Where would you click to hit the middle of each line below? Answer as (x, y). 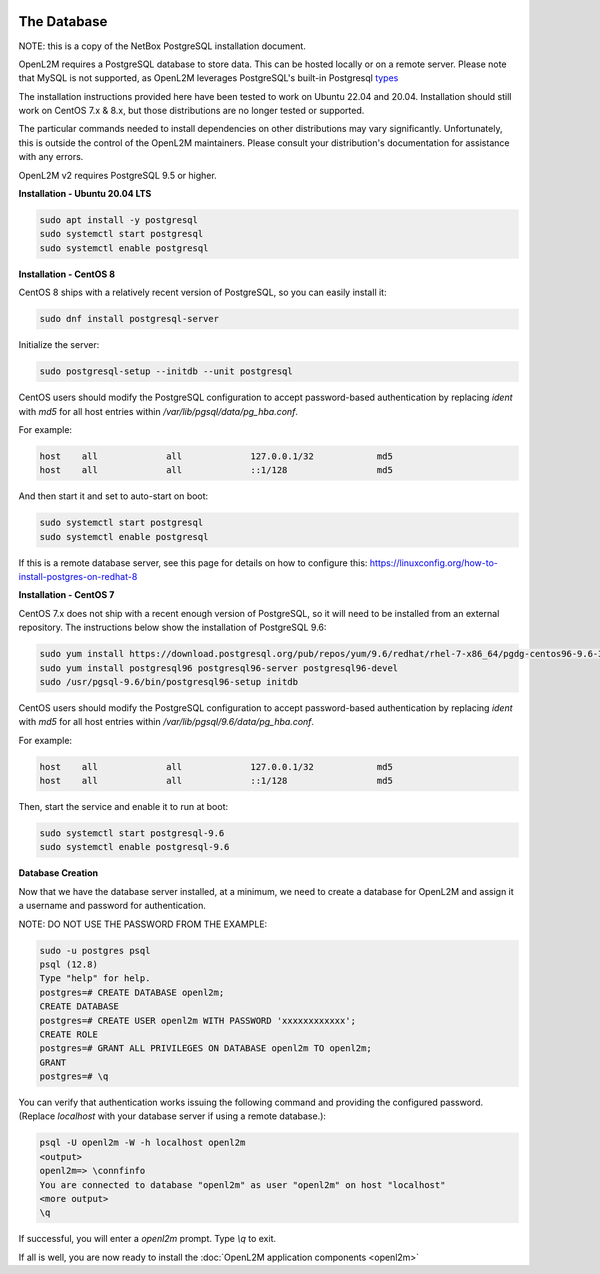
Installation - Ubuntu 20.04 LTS (85, 194)
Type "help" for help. (95, 978)
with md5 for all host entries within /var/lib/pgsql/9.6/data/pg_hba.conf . (166, 722)
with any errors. (51, 157)
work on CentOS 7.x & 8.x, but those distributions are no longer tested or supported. (191, 111)
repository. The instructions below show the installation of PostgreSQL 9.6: (172, 627)
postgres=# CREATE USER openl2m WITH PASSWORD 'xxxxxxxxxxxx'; (198, 1020)
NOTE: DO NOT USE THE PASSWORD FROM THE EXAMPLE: (143, 924)
